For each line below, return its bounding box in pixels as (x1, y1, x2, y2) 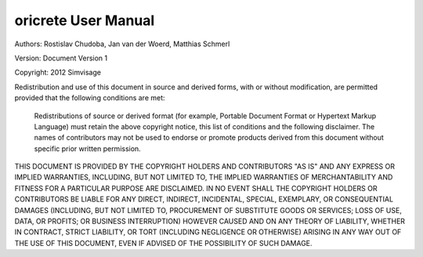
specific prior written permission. (34, 143, 141, 153)
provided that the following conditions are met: (14, 93, 165, 103)
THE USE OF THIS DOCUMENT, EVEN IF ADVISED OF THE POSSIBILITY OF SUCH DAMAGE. (14, 238, 313, 248)
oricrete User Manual (14, 12, 155, 29)
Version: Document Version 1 (14, 53, 108, 63)
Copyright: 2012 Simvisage (14, 67, 102, 78)
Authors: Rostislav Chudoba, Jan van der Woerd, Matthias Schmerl (14, 39, 230, 49)
